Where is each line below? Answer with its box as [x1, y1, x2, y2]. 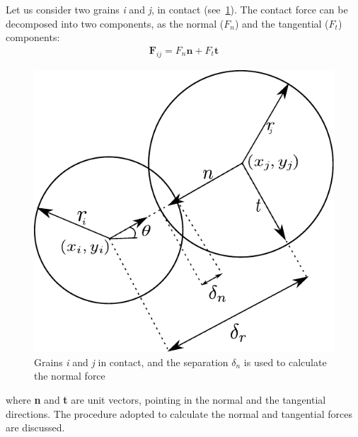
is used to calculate [243, 354, 327, 369]
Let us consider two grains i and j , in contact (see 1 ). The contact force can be [6, 2, 348, 16]
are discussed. [6, 420, 65, 435]
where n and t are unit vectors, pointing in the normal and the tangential [6, 392, 326, 407]
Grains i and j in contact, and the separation [34, 354, 229, 369]
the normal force [34, 368, 105, 383]
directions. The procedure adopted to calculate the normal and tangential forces [6, 406, 352, 421]
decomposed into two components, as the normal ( [6, 16, 224, 30]
